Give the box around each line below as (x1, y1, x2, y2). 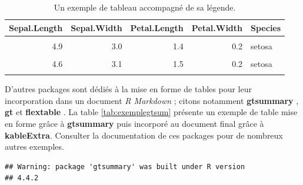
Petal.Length (130, 21, 184, 33)
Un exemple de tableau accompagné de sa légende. (54, 1, 236, 13)
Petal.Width (191, 21, 243, 33)
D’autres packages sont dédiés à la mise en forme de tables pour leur (5, 83, 252, 95)
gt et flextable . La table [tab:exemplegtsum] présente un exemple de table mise (5, 106, 298, 118)
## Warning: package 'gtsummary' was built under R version (5, 162, 245, 171)
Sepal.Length (9, 21, 63, 33)
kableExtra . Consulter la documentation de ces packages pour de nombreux (5, 129, 283, 141)
